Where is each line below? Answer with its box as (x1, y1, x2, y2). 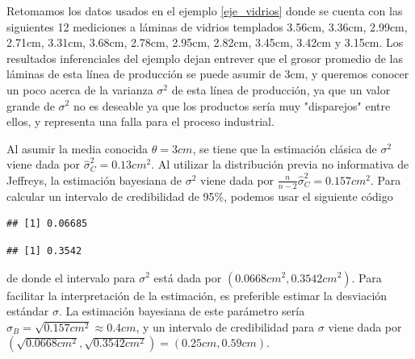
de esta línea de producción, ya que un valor (171, 81, 391, 98)
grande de (6, 97, 55, 114)
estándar (6, 303, 49, 319)
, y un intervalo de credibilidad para (136, 318, 315, 335)
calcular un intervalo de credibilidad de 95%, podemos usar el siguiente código (6, 187, 393, 204)
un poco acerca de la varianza (6, 81, 153, 98)
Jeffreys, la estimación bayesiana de (6, 171, 182, 188)
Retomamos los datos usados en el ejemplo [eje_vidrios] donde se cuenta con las (6, 2, 403, 19)
